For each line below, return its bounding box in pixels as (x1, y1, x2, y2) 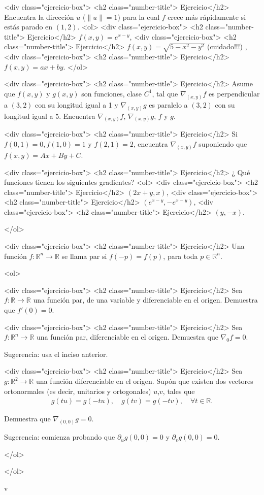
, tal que (152, 88, 178, 98)
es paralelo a (149, 99, 188, 110)
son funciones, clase (81, 88, 142, 98)
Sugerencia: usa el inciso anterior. (4, 348, 108, 359)
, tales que (162, 385, 195, 396)
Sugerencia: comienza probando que (4, 432, 115, 442)
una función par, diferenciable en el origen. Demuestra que (37, 332, 218, 342)
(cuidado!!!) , (207, 41, 247, 52)
